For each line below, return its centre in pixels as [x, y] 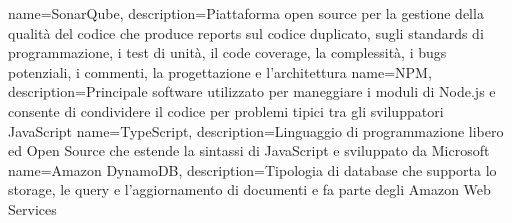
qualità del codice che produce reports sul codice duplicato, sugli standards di [246, 32]
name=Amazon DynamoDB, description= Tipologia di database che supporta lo [252, 169]
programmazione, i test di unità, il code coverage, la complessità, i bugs [227, 52]
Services [32, 208]
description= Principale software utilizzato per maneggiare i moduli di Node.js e [252, 91]
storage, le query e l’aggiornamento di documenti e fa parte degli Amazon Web [249, 189]
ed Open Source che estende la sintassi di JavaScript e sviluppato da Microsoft [249, 150]
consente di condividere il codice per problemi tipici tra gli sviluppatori [226, 110]
